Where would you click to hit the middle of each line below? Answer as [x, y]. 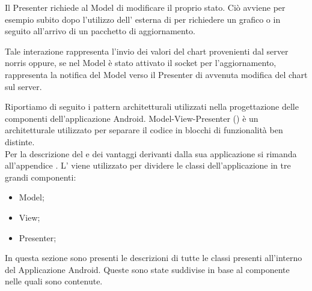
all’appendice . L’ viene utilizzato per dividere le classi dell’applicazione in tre [148, 165]
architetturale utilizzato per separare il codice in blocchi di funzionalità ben [144, 130]
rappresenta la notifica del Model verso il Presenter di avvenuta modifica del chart [156, 74]
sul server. [23, 86]
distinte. [20, 141]
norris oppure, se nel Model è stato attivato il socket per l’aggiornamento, [141, 63]
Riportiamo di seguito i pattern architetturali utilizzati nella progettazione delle [152, 106]
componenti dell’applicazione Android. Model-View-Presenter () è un [132, 118]
